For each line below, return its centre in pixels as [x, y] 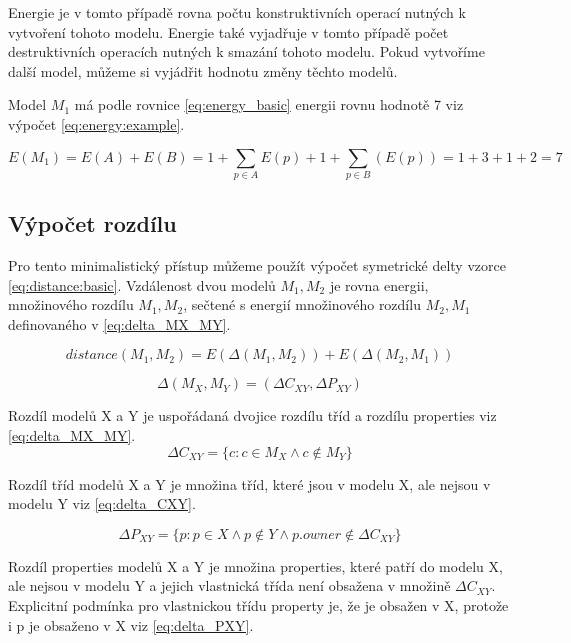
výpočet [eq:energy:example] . [96, 123]
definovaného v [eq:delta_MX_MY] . [119, 323]
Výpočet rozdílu [92, 223]
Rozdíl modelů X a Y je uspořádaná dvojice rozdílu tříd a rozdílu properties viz [252, 415]
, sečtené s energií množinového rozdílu [302, 304]
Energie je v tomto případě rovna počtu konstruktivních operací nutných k [237, 12]
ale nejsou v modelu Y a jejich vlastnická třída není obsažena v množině [229, 585]
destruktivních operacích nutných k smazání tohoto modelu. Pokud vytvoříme [246, 51]
